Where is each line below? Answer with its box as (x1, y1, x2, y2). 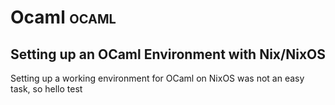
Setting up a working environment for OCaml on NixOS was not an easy (10, 72, 305, 84)
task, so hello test (10, 83, 83, 95)
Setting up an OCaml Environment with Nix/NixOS (10, 46, 327, 63)
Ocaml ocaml (10, 6, 117, 29)
